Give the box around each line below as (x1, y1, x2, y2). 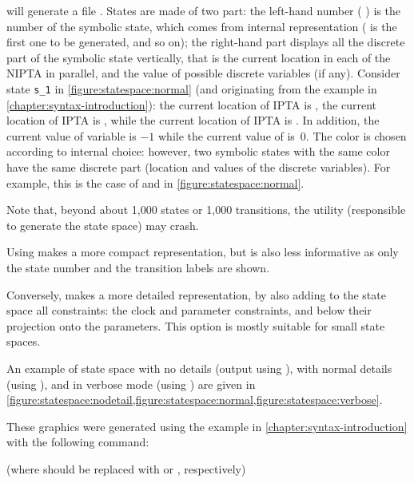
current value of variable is (6, 127, 137, 144)
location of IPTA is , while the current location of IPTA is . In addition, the (6, 112, 380, 129)
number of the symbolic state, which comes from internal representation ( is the (6, 18, 397, 34)
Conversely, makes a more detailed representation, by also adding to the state (6, 286, 386, 303)
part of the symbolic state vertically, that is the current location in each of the (6, 49, 391, 65)
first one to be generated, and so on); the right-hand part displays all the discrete (6, 34, 405, 50)
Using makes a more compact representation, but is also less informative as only (6, 243, 399, 260)
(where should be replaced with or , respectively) (6, 460, 246, 477)
